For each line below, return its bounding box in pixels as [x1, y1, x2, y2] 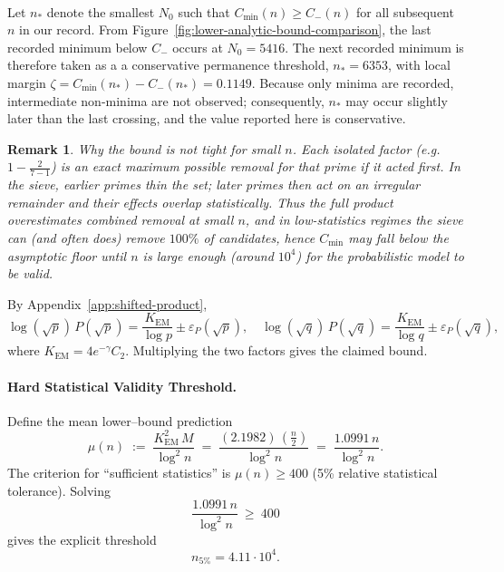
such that [178, 2, 230, 21]
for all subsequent [356, 2, 454, 21]
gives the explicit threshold [7, 529, 157, 548]
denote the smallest [46, 2, 155, 21]
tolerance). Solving [7, 480, 111, 499]
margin [7, 73, 46, 92]
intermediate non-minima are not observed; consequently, [7, 91, 325, 110]
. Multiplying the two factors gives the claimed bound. [125, 341, 428, 360]
